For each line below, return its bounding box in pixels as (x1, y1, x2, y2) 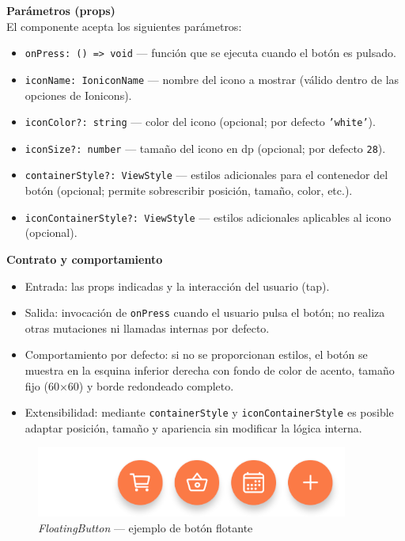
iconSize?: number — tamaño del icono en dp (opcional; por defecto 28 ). (25, 139, 386, 156)
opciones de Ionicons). (25, 86, 132, 103)
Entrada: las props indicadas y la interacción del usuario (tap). (25, 277, 330, 294)
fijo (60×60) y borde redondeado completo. (25, 377, 234, 394)
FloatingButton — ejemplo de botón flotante (38, 519, 253, 535)
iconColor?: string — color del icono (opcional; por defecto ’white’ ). (25, 113, 376, 130)
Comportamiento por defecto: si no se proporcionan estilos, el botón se (25, 346, 368, 363)
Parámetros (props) (6, 2, 115, 18)
